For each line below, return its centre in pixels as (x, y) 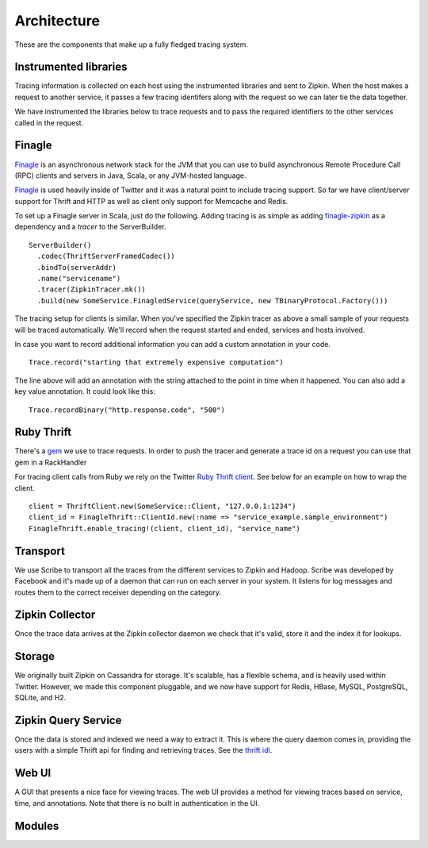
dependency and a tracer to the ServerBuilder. (90, 227)
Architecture (57, 21)
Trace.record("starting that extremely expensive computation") (157, 362)
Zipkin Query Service (68, 720)
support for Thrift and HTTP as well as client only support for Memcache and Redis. (151, 201)
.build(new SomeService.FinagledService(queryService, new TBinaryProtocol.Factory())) (212, 301)
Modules (37, 826)
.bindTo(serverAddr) (77, 267)
